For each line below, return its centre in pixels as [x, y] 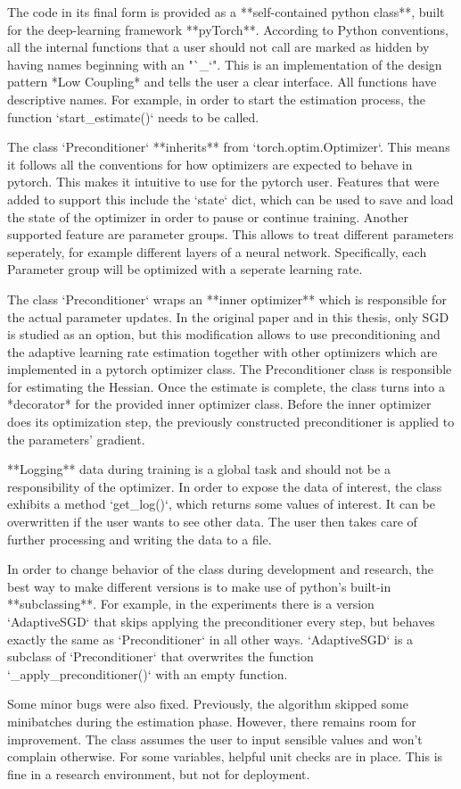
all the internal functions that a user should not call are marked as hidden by [218, 47]
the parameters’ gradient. [76, 439]
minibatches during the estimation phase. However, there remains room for [212, 721]
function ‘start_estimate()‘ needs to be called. [133, 116]
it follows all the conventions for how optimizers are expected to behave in [210, 164]
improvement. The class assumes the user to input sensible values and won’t [215, 739]
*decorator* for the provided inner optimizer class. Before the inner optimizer [219, 404]
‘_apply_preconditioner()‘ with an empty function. [148, 673]
